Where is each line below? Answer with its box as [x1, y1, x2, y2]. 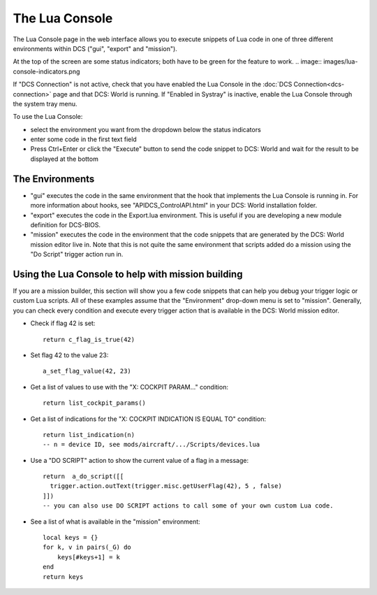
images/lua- [323, 57, 358, 66]
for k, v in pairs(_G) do [43, 543, 132, 552]
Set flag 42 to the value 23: [30, 350, 109, 359]
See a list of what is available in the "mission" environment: [30, 517, 200, 526]
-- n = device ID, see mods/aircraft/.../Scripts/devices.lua [43, 440, 260, 449]
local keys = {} [43, 533, 98, 542]
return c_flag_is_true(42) [43, 336, 135, 343]
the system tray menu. [13, 99, 77, 108]
